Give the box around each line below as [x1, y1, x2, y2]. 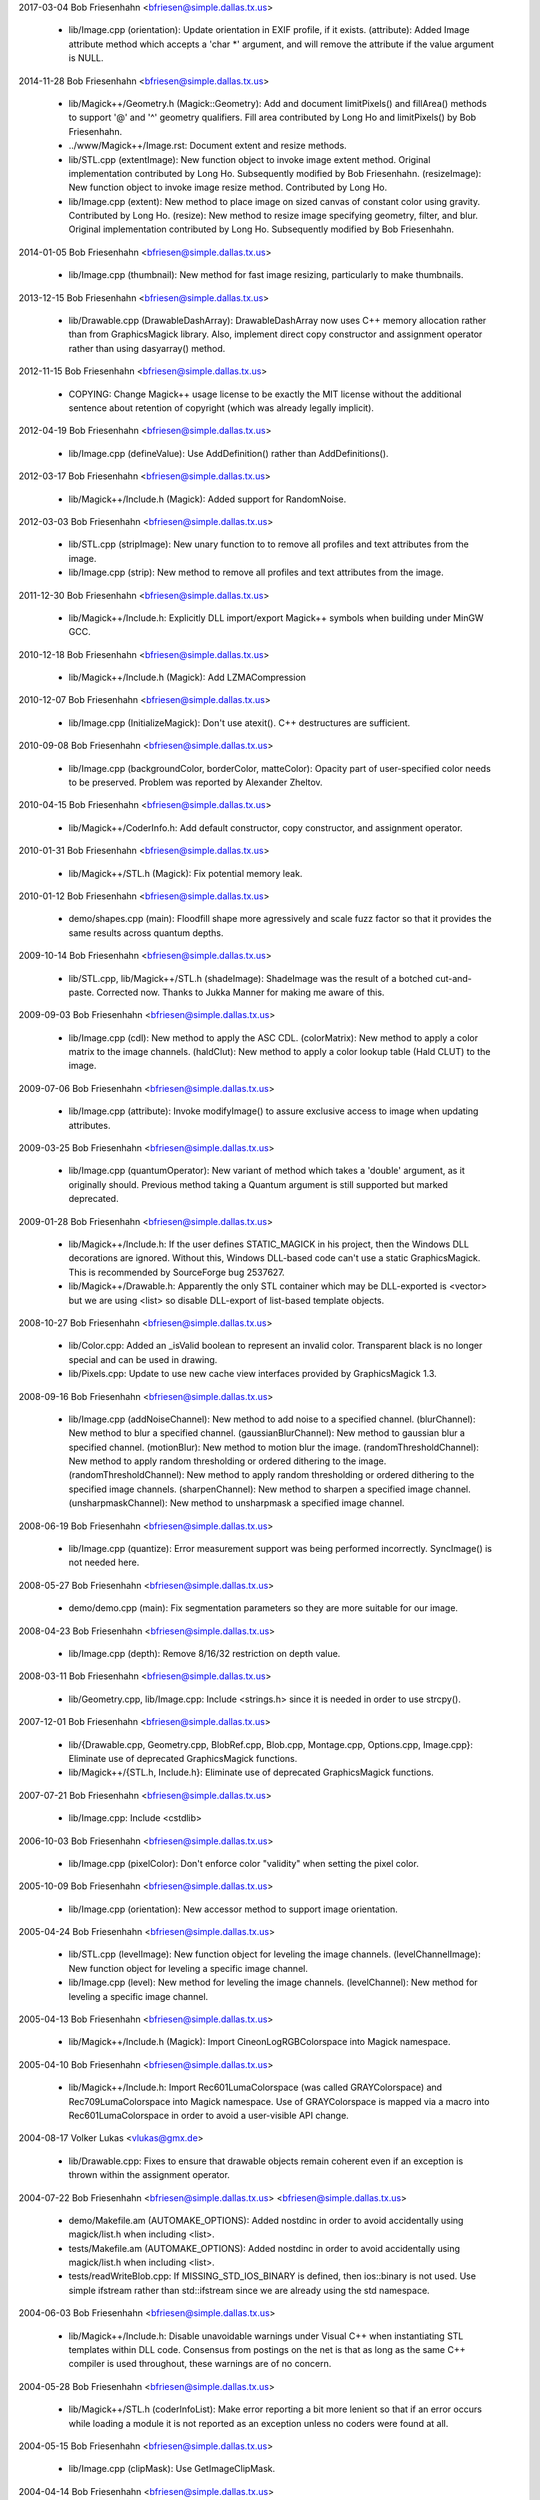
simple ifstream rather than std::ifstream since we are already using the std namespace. [68, 2284, 430, 2296]
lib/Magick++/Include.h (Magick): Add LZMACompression [68, 671, 307, 684]
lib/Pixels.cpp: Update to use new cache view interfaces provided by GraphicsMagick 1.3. [68, 1368, 437, 1380]
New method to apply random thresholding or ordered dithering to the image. [68, 1455, 387, 1467]
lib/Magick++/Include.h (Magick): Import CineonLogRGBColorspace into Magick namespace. [68, 2036, 451, 2048]
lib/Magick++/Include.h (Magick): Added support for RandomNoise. [68, 493, 347, 505]
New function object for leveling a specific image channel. [68, 1962, 309, 1974]
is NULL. [68, 52, 104, 64]
